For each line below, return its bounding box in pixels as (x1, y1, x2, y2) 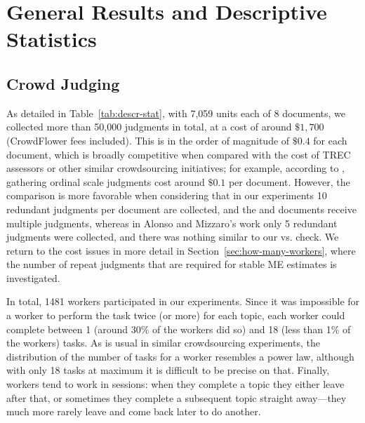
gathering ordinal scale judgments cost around (6, 174, 205, 189)
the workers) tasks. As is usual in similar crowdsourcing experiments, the (6, 335, 320, 350)
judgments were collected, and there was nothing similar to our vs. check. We (6, 229, 339, 244)
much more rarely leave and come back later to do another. (6, 404, 261, 419)
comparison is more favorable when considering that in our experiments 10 (6, 188, 327, 203)
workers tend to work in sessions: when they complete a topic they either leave (6, 377, 345, 391)
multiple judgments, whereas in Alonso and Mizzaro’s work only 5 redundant (6, 215, 338, 230)
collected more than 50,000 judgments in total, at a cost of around (6, 119, 292, 134)
